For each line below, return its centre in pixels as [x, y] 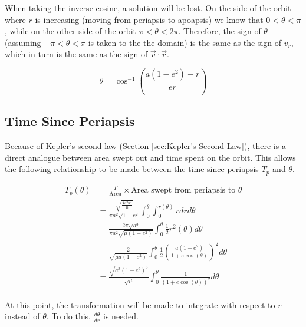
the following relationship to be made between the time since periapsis [132, 169]
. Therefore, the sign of [220, 31]
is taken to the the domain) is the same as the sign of [185, 42]
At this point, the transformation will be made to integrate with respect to [140, 304]
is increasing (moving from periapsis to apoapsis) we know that [149, 19]
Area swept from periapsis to [183, 191]
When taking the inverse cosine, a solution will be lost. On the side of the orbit [148, 8]
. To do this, [68, 316]
